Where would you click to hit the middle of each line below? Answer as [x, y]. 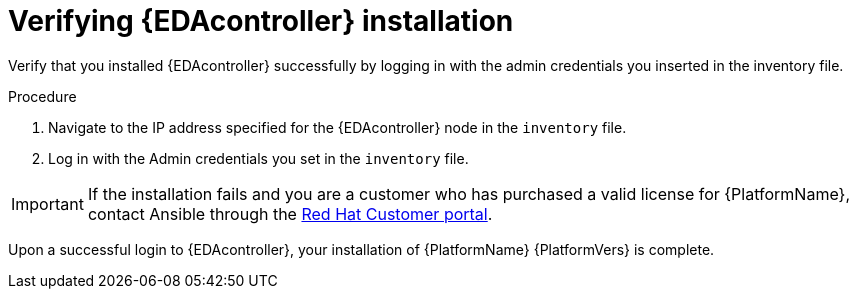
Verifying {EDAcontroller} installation [261, 21]
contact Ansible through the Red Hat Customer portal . [290, 213]
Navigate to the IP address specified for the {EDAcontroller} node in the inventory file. [337, 127]
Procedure [42, 96]
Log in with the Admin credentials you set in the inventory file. [258, 158]
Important [47, 203]
